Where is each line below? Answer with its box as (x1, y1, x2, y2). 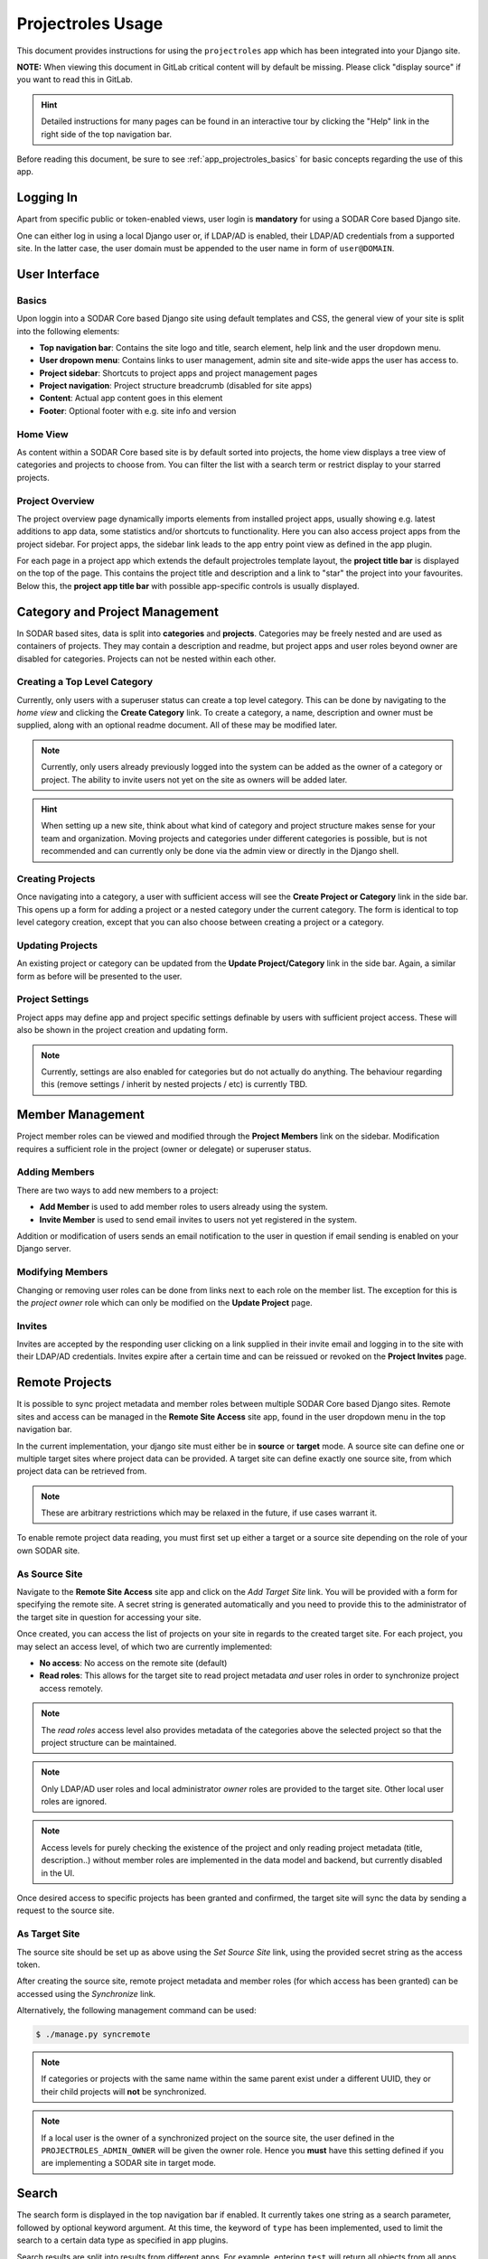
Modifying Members (16, 1266, 108, 1279)
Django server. (16, 1243, 71, 1254)
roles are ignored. (41, 1796, 108, 1807)
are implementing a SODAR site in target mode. (41, 2158, 217, 2169)
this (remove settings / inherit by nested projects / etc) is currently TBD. (41, 1079, 308, 1090)
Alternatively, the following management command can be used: (16, 2005, 257, 2016)
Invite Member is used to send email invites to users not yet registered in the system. (39, 1214, 357, 1224)
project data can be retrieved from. (16, 1466, 147, 1476)
